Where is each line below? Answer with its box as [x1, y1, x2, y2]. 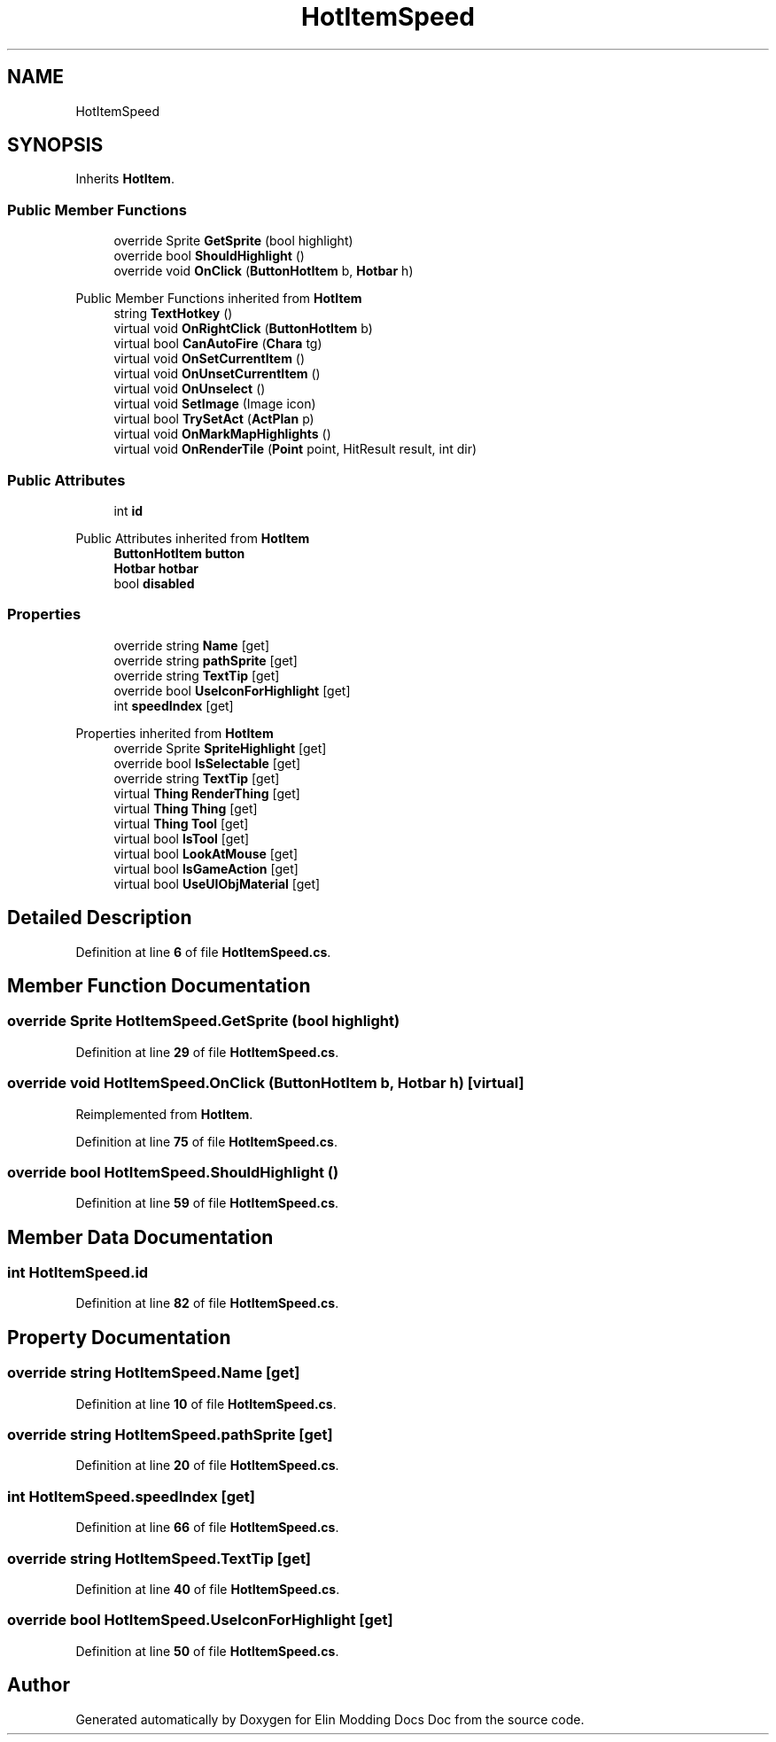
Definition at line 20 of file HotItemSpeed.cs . [75, 1458, 339, 1474]
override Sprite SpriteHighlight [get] [113, 740, 327, 756]
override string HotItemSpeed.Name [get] [7, 1364, 300, 1382]
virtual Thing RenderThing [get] [113, 785, 300, 801]
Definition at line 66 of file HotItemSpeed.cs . [75, 1520, 339, 1536]
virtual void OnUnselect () [113, 381, 266, 397]
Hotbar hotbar [113, 560, 198, 576]
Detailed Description [7, 906, 192, 929]
